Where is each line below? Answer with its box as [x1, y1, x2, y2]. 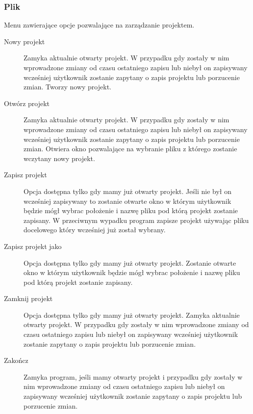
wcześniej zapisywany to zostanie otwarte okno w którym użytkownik [24, 195, 231, 206]
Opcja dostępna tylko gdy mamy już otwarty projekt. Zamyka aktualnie [24, 309, 240, 320]
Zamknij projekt [4, 293, 53, 304]
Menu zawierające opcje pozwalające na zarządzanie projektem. [4, 20, 195, 30]
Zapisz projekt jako [4, 241, 62, 251]
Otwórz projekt [4, 98, 50, 108]
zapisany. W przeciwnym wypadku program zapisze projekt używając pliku [24, 215, 249, 225]
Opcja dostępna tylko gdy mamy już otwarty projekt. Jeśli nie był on [24, 186, 231, 196]
